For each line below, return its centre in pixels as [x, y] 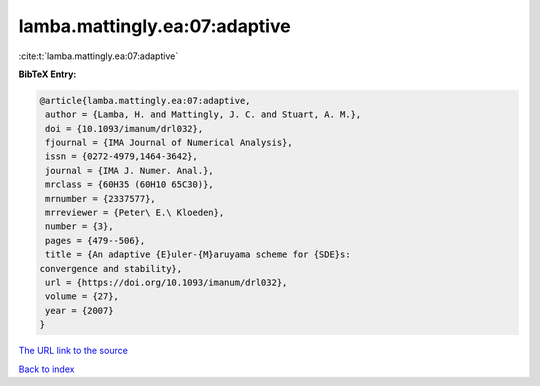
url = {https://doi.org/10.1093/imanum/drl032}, [166, 282]
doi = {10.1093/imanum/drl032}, [124, 128]
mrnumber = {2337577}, [101, 198]
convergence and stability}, [111, 268]
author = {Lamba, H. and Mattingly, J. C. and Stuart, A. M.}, [203, 114]
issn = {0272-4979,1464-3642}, [122, 156]
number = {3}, [79, 226]
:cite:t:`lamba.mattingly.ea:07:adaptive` [98, 56]
